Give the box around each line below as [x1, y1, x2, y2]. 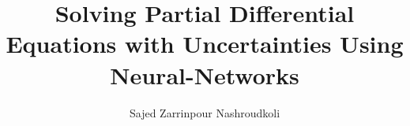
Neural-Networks [110, 58, 299, 91]
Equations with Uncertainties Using [6, 28, 404, 60]
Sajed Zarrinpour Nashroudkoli [129, 104, 280, 120]
